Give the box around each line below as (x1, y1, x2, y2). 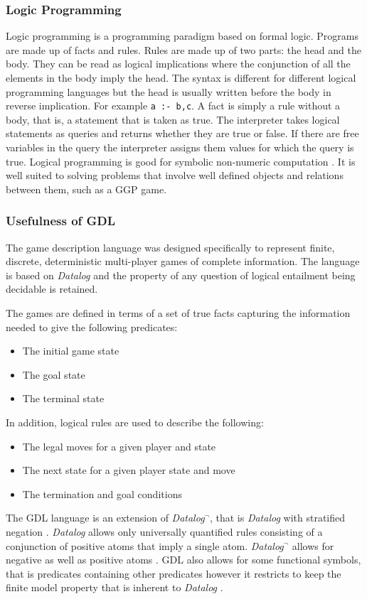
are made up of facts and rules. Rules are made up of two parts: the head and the (6, 42, 361, 57)
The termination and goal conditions (22, 486, 182, 501)
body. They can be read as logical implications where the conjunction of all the (6, 56, 351, 71)
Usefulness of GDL (6, 212, 116, 230)
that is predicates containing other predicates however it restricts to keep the (6, 566, 341, 581)
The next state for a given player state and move (22, 463, 235, 477)
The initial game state (22, 343, 119, 358)
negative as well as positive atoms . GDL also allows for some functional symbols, (6, 552, 361, 567)
